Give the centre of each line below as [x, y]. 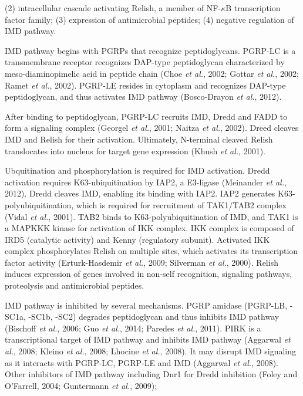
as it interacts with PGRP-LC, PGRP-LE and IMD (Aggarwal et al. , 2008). [142, 362]
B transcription [253, 8]
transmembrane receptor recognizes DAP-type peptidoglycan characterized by [145, 62]
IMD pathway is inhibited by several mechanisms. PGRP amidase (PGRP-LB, [146, 305]
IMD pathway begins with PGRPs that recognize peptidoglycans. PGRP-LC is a [150, 50]
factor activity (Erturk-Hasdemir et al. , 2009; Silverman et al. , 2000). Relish [142, 262]
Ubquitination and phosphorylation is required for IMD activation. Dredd [137, 170]
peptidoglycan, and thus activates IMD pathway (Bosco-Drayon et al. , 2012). [143, 97]
